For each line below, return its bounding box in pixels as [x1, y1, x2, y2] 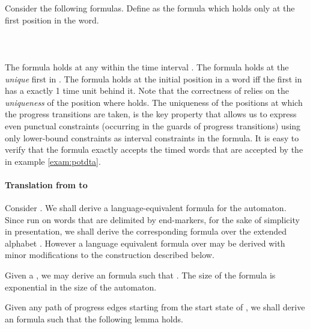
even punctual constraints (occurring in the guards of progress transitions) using [5, 119, 301, 132]
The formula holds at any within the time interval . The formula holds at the [5, 60, 289, 73]
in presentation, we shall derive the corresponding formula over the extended [5, 225, 287, 238]
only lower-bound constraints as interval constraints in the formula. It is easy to [5, 131, 299, 144]
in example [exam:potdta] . [5, 155, 101, 167]
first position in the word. [5, 13, 99, 26]
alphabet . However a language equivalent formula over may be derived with [5, 236, 285, 249]
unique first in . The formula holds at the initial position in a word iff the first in [5, 72, 302, 85]
